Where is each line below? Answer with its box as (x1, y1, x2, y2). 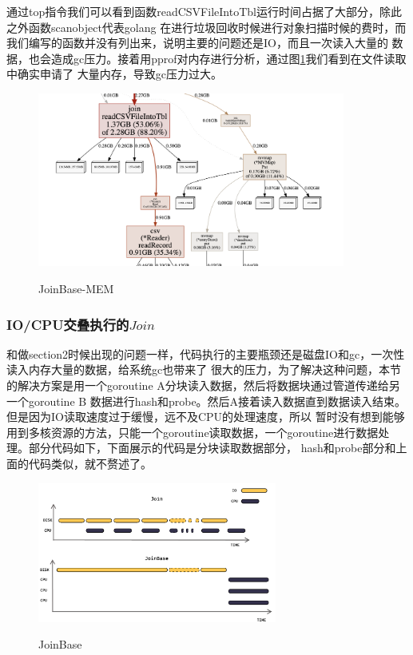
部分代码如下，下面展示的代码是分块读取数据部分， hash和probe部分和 (28, 439, 396, 456)
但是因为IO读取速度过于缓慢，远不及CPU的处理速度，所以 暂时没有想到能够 (6, 408, 405, 425)
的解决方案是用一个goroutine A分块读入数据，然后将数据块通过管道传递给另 (6, 377, 400, 394)
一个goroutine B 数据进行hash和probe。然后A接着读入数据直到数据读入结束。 (6, 392, 407, 409)
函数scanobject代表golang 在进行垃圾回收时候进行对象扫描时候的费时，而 (28, 18, 407, 35)
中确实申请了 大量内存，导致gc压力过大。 (6, 65, 222, 82)
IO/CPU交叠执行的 (6, 314, 129, 334)
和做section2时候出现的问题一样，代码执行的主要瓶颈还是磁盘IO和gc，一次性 (6, 345, 405, 362)
